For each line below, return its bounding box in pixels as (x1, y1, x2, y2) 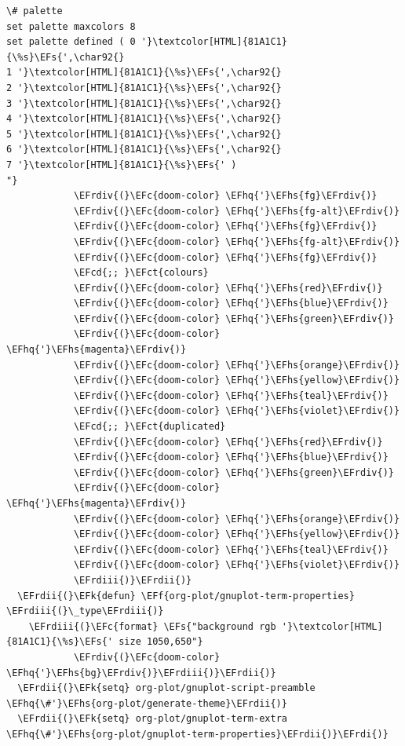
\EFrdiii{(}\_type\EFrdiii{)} (6, 605, 164, 617)
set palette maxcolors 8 (6, 20, 136, 32)
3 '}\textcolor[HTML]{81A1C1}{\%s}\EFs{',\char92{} (6, 97, 282, 109)
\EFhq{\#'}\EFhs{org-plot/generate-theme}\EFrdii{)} (6, 697, 287, 709)
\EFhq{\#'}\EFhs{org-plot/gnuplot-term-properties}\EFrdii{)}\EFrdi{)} (6, 728, 389, 740)
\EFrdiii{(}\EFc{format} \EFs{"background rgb (28, 620, 276, 632)
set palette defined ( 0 (6, 36, 136, 48)
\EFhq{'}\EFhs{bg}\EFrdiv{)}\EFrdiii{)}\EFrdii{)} (6, 667, 276, 678)
